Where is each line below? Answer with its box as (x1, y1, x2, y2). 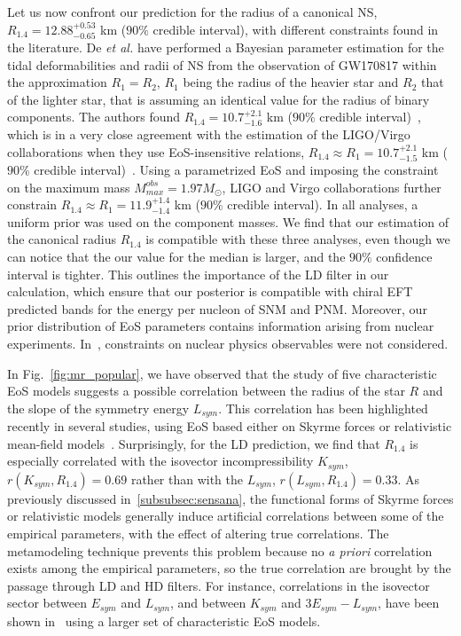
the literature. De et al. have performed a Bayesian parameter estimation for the (7, 38, 444, 57)
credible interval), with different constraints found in (152, 20, 439, 38)
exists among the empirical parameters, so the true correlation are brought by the (7, 559, 451, 577)
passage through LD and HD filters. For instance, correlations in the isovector (7, 576, 430, 594)
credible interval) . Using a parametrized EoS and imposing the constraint (34, 161, 439, 178)
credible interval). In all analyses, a (227, 195, 418, 214)
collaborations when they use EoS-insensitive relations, (7, 142, 305, 161)
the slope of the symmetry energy (7, 398, 190, 417)
